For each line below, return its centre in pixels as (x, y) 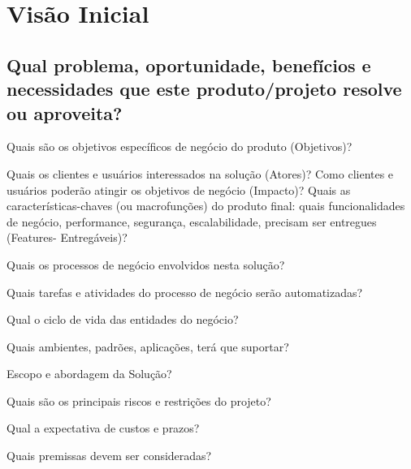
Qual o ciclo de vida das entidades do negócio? (123, 319)
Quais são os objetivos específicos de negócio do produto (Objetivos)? (180, 146)
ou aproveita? (65, 112)
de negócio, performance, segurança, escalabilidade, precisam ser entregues (192, 221)
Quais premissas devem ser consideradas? (109, 456)
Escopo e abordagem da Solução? (89, 374)
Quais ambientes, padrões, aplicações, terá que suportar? (148, 346)
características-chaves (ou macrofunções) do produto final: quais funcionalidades (206, 206)
